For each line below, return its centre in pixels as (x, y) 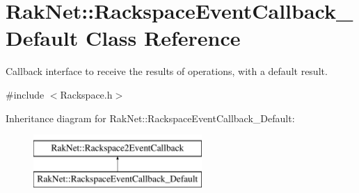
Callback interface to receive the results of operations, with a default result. (167, 71)
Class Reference (163, 38)
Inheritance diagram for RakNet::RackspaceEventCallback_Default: (150, 118)
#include (25, 94)
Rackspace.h (86, 94)
